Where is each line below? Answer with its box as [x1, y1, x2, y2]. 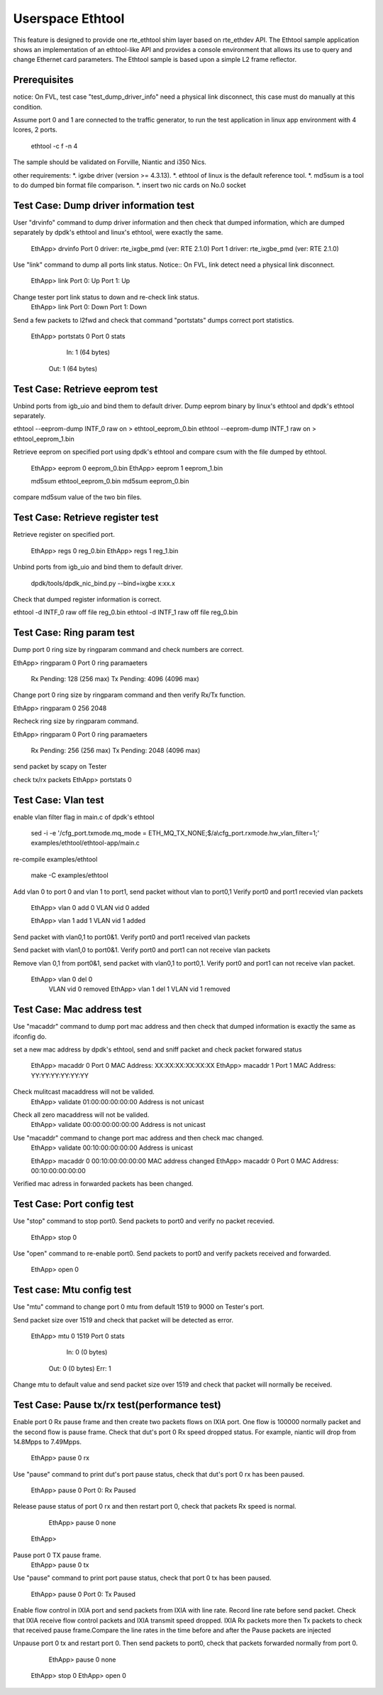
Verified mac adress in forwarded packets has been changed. [13, 1180, 194, 1188]
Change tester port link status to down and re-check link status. [13, 292, 200, 301]
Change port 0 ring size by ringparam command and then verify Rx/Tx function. [13, 690, 246, 700]
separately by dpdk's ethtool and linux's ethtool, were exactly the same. [13, 228, 223, 237]
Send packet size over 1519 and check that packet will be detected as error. [13, 1315, 234, 1324]
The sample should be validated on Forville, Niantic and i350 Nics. [13, 158, 207, 166]
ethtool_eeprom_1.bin [13, 434, 74, 443]
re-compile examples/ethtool [13, 855, 98, 863]
